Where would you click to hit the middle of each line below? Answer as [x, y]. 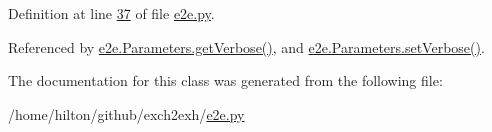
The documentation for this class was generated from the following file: [225, 80]
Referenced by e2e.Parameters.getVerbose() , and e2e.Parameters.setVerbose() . [246, 46]
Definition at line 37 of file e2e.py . [111, 13]
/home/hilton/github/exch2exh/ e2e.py [126, 113]
